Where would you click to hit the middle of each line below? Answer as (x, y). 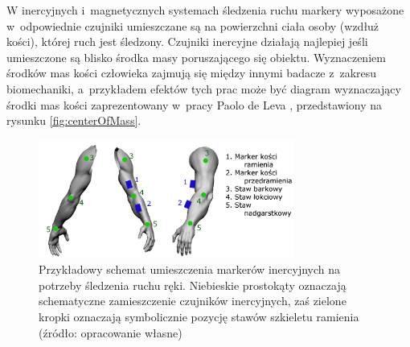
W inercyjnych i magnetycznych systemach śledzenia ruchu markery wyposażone (205, 10)
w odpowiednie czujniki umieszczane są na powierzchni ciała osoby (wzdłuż (193, 25)
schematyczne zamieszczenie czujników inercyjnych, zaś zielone (193, 301)
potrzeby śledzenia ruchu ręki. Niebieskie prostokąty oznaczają (193, 285)
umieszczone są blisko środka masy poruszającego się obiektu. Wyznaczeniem (196, 57)
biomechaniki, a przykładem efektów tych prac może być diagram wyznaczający (204, 88)
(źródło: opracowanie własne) (111, 332)
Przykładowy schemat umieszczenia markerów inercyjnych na (190, 269)
